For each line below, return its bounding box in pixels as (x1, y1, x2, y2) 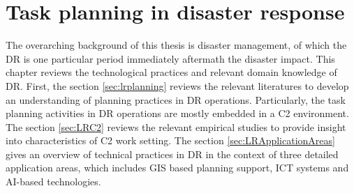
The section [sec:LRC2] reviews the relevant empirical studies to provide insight (6, 119, 346, 134)
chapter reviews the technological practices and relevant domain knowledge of (6, 65, 337, 79)
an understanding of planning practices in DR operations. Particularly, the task (6, 92, 346, 107)
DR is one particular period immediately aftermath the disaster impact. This (6, 51, 335, 65)
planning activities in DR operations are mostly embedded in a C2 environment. (6, 106, 349, 121)
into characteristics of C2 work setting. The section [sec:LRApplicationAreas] (6, 133, 335, 148)
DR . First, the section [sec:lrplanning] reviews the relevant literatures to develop (6, 78, 349, 93)
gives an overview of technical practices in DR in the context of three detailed (6, 146, 339, 161)
